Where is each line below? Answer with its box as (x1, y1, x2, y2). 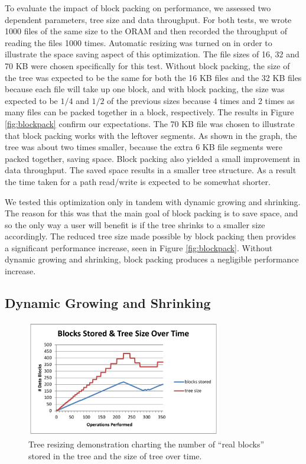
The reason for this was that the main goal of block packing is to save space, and (5, 207, 298, 219)
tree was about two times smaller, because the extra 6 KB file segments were (5, 141, 283, 153)
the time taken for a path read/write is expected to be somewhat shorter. (5, 175, 271, 187)
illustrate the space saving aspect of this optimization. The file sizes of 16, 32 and (5, 48, 300, 60)
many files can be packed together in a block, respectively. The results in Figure (5, 106, 294, 118)
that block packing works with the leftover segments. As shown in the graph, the (5, 129, 297, 141)
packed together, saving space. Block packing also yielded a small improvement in (5, 152, 300, 164)
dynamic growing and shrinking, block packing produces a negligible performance (5, 253, 299, 265)
